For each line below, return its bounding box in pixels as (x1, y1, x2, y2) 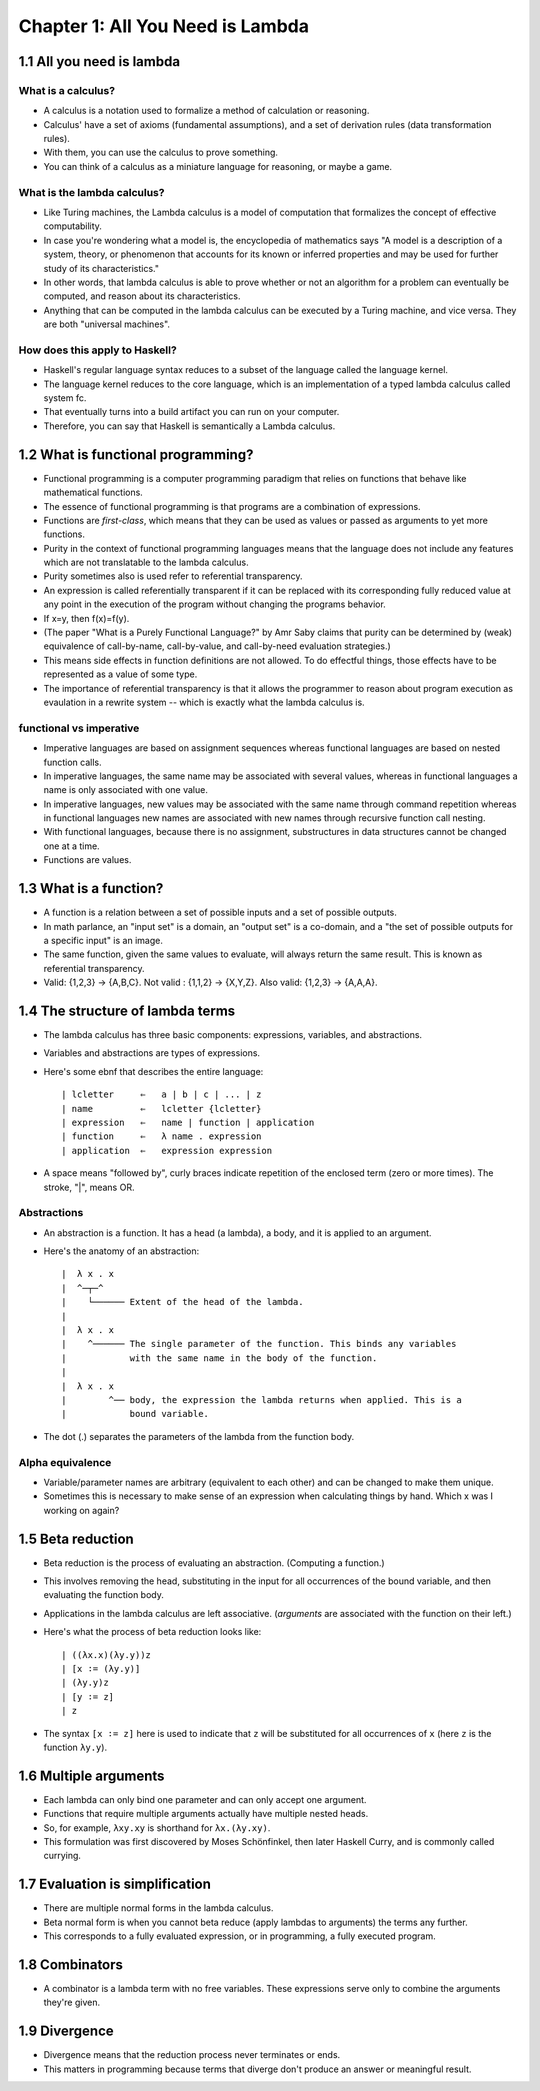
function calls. (43, 756, 102, 768)
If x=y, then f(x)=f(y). (43, 612, 130, 624)
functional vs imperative (18, 721, 140, 735)
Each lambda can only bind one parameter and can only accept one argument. (43, 1793, 367, 1805)
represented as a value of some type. (43, 668, 198, 680)
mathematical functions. (43, 486, 144, 499)
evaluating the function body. (43, 1589, 165, 1601)
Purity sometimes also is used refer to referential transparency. (43, 570, 303, 582)
